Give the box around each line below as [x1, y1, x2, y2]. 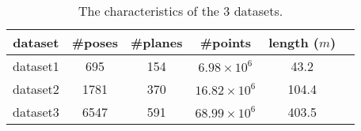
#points [199, 33, 252, 51]
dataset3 [13, 103, 59, 121]
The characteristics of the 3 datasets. [78, 2, 283, 20]
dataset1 [13, 57, 59, 75]
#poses [71, 33, 118, 51]
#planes [131, 33, 183, 51]
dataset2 [13, 80, 59, 98]
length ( [268, 33, 319, 51]
